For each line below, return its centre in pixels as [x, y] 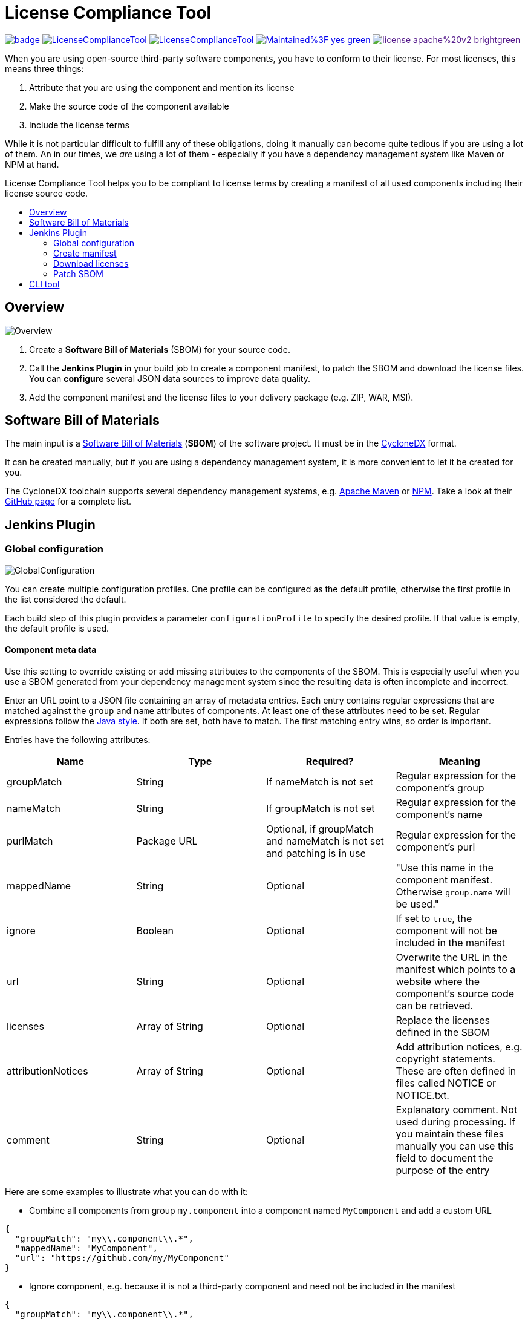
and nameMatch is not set [325, 841]
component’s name [439, 814]
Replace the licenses [443, 1020]
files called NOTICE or [446, 1083]
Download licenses [91, 263]
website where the [438, 981]
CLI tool [44, 284]
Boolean [155, 930]
